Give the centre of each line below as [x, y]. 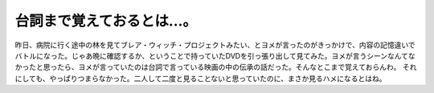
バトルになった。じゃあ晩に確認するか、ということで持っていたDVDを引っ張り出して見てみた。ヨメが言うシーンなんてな [215, 55]
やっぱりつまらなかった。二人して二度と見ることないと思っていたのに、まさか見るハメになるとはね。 [218, 78]
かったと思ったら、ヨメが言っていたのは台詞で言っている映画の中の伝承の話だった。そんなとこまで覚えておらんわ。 [208, 67]
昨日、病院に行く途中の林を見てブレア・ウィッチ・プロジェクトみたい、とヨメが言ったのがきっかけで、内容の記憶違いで [215, 45]
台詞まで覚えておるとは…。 [106, 21]
